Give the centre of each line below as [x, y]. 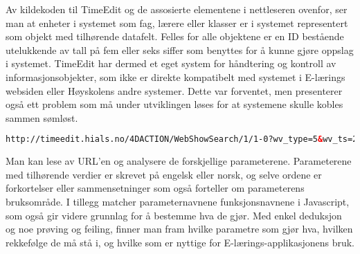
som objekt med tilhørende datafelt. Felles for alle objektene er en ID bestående [175, 36]
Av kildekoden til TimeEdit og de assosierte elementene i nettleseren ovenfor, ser [177, 9]
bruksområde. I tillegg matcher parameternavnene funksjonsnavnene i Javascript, [178, 201]
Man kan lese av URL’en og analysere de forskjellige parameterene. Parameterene [179, 161]
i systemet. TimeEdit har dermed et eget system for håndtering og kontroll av [171, 63]
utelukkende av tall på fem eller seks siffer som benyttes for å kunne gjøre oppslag [180, 49]
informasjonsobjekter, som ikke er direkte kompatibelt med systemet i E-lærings [175, 76]
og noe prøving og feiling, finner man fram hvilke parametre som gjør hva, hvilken [179, 229]
